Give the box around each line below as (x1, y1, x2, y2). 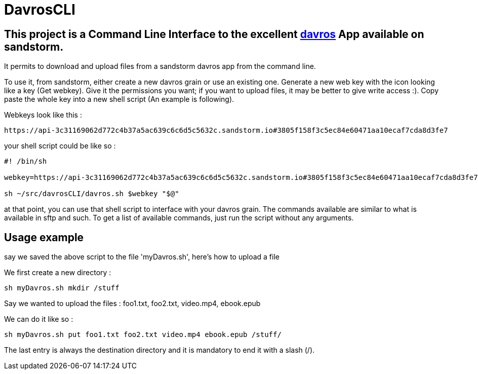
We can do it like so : (4, 315, 73, 324)
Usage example (4, 231, 84, 244)
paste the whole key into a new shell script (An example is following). (4, 95, 234, 104)
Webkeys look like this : (4, 110, 82, 120)
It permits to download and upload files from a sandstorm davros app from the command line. (4, 62, 316, 71)
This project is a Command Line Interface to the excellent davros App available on (4, 27, 424, 41)
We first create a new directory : (4, 268, 111, 277)
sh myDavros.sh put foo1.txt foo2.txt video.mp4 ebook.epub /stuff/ (4, 330, 282, 339)
